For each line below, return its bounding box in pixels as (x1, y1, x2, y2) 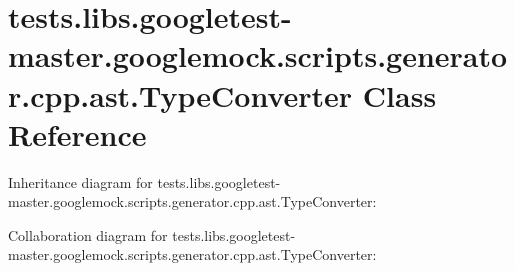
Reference (8, 113, 147, 154)
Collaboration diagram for (8, 224, 168, 245)
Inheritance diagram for (8, 171, 153, 192)
